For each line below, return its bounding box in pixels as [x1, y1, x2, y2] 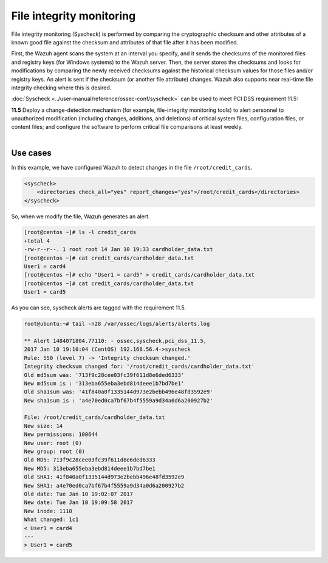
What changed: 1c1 [24, 516, 79, 523]
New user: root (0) [24, 440, 82, 446]
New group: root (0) [24, 448, 85, 455]
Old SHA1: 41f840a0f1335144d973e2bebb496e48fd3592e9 [24, 474, 185, 480]
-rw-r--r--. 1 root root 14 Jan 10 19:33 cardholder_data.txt [24, 246, 213, 253]
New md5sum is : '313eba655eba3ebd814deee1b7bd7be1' [24, 380, 185, 387]
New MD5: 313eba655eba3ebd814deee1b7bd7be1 [24, 465, 156, 472]
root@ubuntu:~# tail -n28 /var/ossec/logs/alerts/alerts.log [24, 320, 210, 328]
